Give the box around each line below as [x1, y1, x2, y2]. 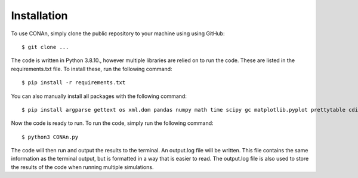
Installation [11, 9, 68, 22]
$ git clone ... [21, 44, 69, 50]
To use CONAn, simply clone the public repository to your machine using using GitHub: [11, 30, 225, 37]
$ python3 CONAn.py [21, 133, 79, 140]
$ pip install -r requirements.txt [21, 79, 126, 86]
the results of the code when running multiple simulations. [11, 163, 154, 170]
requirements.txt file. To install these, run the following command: [11, 65, 172, 72]
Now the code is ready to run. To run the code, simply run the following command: [11, 119, 214, 127]
